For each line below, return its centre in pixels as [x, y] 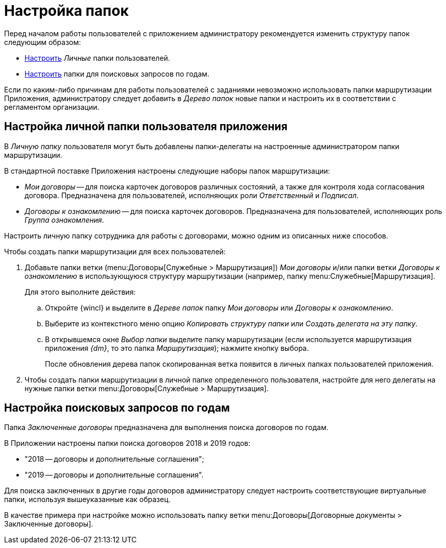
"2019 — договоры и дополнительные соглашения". [114, 475]
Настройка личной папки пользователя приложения [146, 127]
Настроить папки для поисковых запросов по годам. [117, 74]
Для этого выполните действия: [80, 292]
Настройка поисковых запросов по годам [117, 408]
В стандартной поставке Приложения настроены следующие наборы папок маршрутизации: [167, 171]
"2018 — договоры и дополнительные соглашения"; [114, 459]
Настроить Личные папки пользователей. [97, 58]
